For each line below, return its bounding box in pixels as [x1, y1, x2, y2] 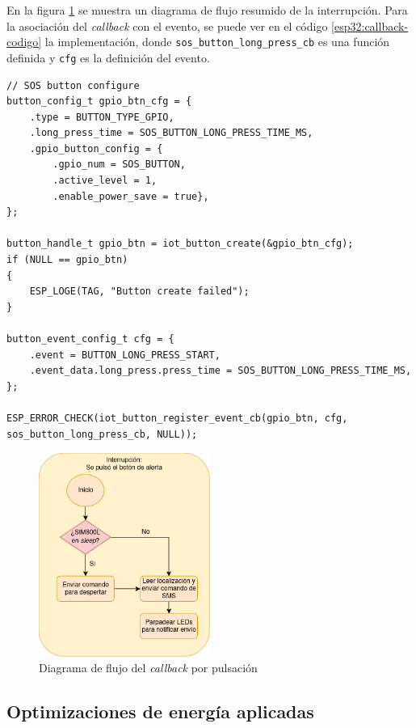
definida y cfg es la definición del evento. [6, 49, 210, 66]
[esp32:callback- [331, 17, 409, 34]
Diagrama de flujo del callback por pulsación [39, 659, 258, 676]
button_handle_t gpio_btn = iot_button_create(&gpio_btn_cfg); [6, 238, 354, 250]
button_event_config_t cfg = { [6, 333, 174, 345]
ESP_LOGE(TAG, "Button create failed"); [29, 286, 250, 298]
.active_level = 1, [53, 175, 158, 187]
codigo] [6, 33, 42, 50]
